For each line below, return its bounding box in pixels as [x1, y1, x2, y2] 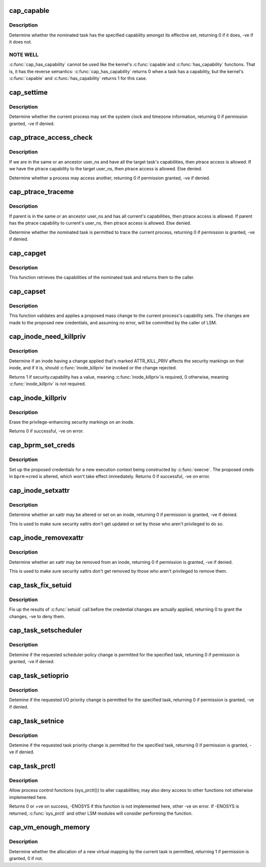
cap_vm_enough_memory [9, 823, 90, 831]
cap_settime [9, 88, 48, 96]
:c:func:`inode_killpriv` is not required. [9, 381, 86, 387]
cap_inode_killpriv [9, 394, 66, 402]
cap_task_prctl [9, 762, 56, 770]
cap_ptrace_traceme [9, 188, 74, 196]
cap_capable [9, 6, 49, 15]
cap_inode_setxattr [9, 486, 70, 495]
